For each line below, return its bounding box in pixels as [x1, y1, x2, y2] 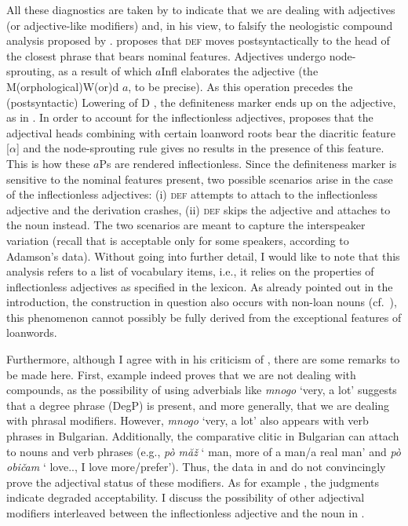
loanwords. [6, 324, 57, 341]
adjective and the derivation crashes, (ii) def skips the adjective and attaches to [6, 201, 391, 217]
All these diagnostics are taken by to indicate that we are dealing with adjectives [6, 2, 395, 17]
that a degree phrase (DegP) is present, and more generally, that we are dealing [6, 396, 390, 413]
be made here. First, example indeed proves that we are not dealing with [6, 366, 356, 382]
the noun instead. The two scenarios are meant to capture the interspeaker [6, 217, 366, 233]
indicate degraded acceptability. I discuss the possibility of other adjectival [6, 489, 365, 506]
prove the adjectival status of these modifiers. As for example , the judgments [6, 473, 379, 490]
